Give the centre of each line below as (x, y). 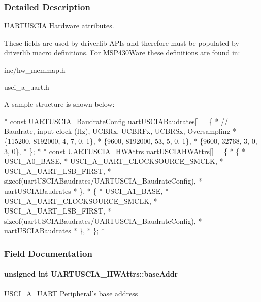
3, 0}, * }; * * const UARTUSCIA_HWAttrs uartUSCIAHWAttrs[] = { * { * (125, 151)
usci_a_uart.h (27, 87)
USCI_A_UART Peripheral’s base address (71, 293)
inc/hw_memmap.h (35, 70)
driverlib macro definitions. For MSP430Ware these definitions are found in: (122, 53)
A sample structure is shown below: (59, 104)
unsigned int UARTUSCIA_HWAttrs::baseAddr (91, 274)
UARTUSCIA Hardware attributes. (59, 26)
